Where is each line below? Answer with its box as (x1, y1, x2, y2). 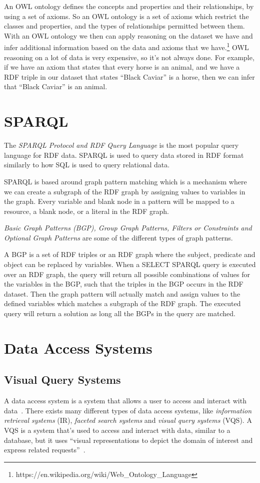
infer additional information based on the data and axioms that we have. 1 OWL (4, 41, 249, 53)
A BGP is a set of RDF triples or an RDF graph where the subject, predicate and (4, 249, 255, 260)
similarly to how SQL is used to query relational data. (4, 159, 170, 170)
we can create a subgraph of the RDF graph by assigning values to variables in (4, 186, 245, 196)
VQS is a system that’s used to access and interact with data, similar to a (4, 424, 230, 435)
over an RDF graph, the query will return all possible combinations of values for (4, 269, 250, 279)
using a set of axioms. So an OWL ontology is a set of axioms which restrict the (4, 11, 249, 21)
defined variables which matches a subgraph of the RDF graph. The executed (4, 298, 241, 309)
